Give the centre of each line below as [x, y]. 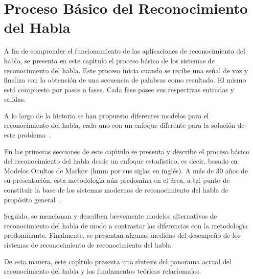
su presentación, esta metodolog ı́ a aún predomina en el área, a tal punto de [117, 180]
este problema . [27, 135]
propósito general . [33, 199]
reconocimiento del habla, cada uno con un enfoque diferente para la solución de [124, 125]
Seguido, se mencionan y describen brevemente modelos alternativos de [111, 216]
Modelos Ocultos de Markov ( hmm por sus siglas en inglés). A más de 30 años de [126, 170]
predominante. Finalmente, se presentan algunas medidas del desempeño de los [122, 235]
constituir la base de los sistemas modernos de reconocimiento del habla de [116, 190]
